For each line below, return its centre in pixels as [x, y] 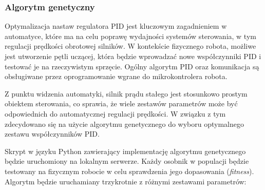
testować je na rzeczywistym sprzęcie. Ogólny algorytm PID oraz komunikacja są [132, 66]
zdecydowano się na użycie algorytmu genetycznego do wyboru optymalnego [125, 123]
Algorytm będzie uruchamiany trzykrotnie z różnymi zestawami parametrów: [126, 181]
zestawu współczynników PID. [52, 134]
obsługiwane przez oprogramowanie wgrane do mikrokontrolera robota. [116, 76]
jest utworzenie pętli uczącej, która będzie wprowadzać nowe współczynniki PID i [133, 56]
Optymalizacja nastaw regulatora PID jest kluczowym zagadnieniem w [116, 26]
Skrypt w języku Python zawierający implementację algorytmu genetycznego [125, 151]
